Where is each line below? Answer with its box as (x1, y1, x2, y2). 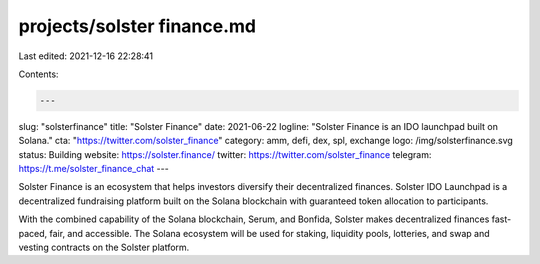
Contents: (18, 68, 59, 80)
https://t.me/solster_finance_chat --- (18, 163, 169, 175)
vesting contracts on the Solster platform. (18, 241, 190, 254)
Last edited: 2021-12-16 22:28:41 (18, 50, 154, 62)
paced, (18, 227, 48, 239)
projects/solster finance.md (18, 15, 257, 37)
